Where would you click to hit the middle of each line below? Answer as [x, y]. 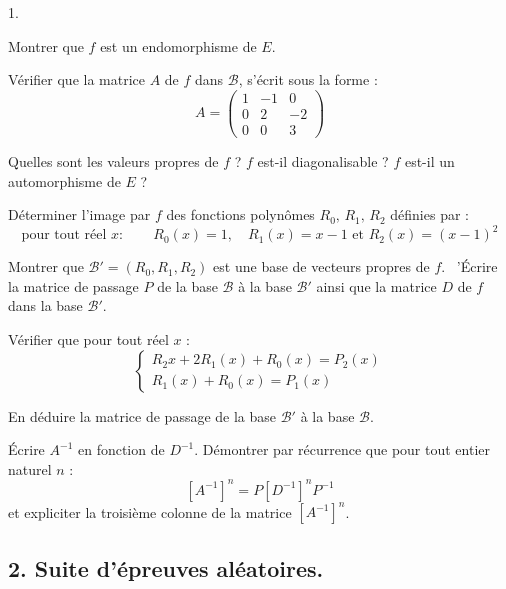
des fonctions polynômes [240, 214]
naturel [30, 468]
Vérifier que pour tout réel [88, 339]
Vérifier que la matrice [76, 79]
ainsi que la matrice [376, 285]
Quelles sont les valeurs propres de [113, 160]
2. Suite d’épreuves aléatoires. [166, 567]
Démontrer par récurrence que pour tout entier [346, 449]
